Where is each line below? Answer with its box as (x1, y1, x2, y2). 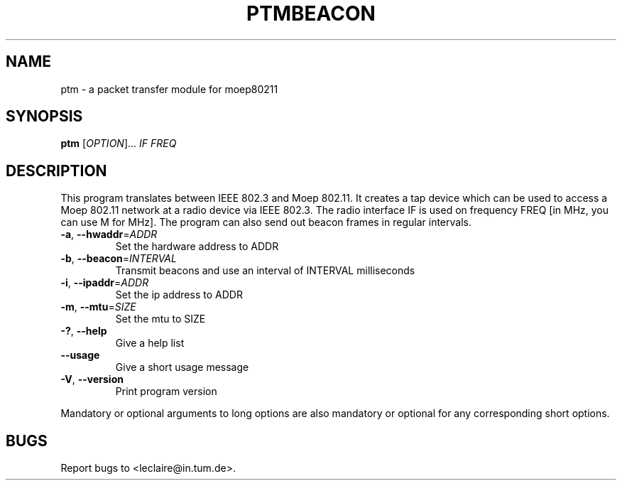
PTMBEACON (246, 1, 376, 26)
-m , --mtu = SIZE (60, 301, 136, 313)
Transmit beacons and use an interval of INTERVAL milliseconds (115, 264, 415, 277)
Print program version (115, 385, 217, 398)
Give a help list (115, 337, 185, 350)
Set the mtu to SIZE (115, 313, 206, 325)
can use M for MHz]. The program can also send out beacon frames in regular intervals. (60, 216, 471, 229)
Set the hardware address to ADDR (115, 240, 279, 253)
